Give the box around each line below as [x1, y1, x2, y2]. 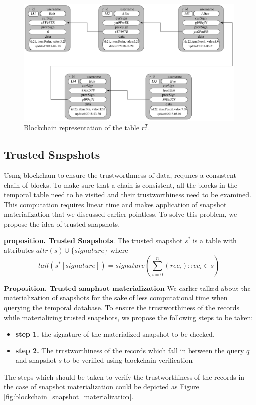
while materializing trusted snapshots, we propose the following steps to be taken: [4, 312, 253, 322]
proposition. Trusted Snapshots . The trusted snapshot [4, 235, 183, 245]
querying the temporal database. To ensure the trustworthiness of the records [4, 302, 240, 312]
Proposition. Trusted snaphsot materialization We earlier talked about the [4, 283, 251, 293]
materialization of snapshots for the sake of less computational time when [4, 292, 228, 303]
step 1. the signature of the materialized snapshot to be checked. [15, 329, 215, 339]
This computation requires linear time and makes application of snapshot [4, 199, 227, 209]
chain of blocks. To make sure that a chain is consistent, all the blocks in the [4, 179, 237, 190]
